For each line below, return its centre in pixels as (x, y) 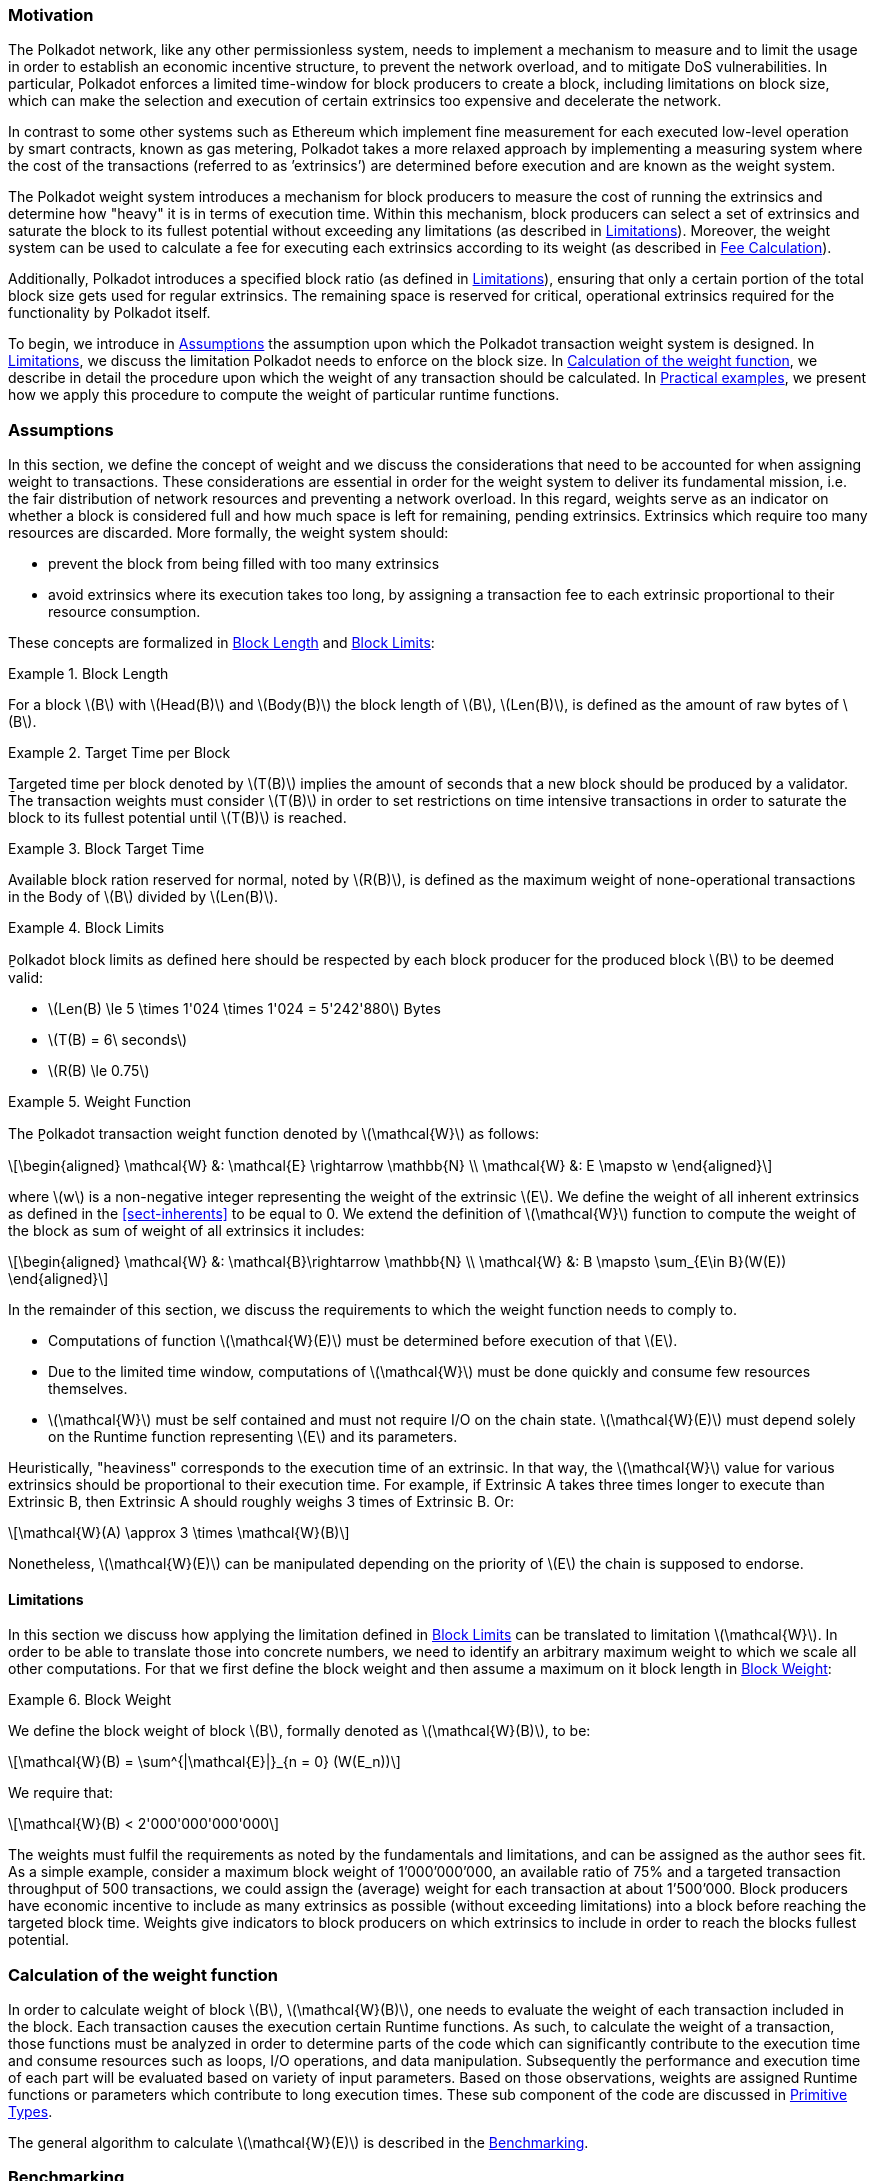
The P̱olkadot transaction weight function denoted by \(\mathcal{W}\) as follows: (274, 1134)
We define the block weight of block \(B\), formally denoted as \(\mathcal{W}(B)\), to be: (299, 1731)
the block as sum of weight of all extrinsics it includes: (186, 1231)
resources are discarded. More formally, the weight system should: (228, 533)
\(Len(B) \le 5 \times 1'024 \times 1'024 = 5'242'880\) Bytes (244, 1009)
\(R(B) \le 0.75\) (99, 1071)
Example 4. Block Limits (86, 928)
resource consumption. (124, 612)
